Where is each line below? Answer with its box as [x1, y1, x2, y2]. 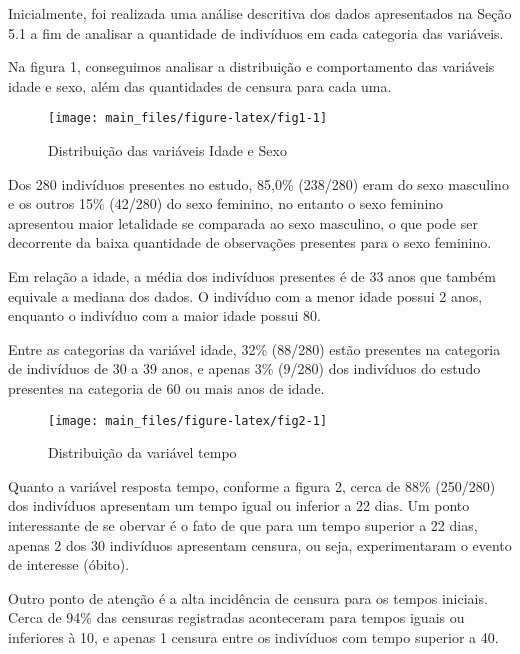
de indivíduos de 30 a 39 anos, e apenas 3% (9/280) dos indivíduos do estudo [8, 358, 481, 379]
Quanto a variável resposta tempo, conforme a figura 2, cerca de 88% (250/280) [8, 475, 496, 496]
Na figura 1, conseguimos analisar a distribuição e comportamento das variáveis [8, 56, 495, 77]
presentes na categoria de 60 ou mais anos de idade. [8, 377, 325, 398]
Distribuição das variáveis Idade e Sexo [48, 140, 287, 161]
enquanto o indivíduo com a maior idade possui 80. [8, 305, 321, 326]
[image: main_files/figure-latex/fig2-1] [48, 413, 328, 428]
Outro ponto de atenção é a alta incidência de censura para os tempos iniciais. [8, 587, 488, 608]
